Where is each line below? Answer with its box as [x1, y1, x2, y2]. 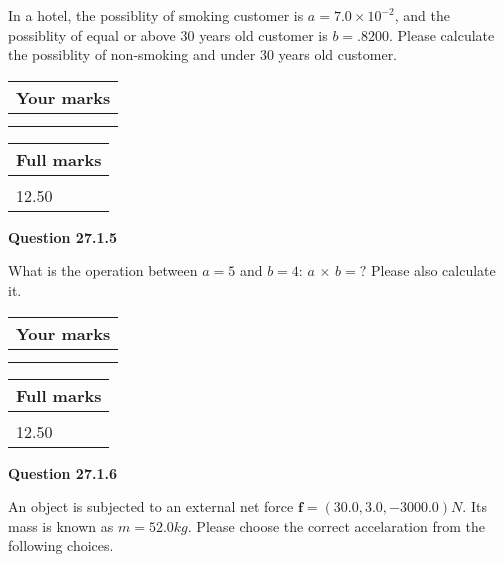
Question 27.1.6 [8, 462, 117, 483]
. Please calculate [389, 24, 495, 45]
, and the [394, 5, 450, 25]
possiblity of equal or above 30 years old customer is [8, 24, 328, 45]
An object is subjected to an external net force [8, 496, 294, 517]
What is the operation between [8, 260, 198, 281]
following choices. [8, 535, 114, 556]
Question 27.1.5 [8, 226, 117, 247]
